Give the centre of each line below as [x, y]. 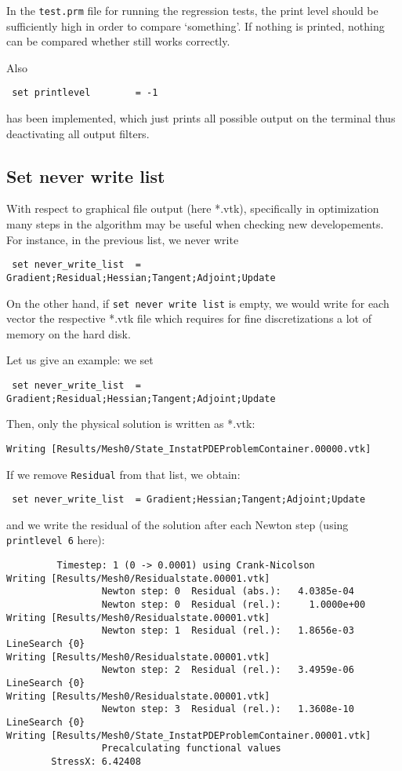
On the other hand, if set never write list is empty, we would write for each [198, 303]
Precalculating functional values [191, 749]
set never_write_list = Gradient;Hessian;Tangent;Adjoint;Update [189, 500]
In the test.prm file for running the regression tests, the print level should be [192, 10]
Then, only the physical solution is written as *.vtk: [131, 424]
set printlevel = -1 [85, 93]
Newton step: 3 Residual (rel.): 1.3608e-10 [228, 709]
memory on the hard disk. [69, 333]
